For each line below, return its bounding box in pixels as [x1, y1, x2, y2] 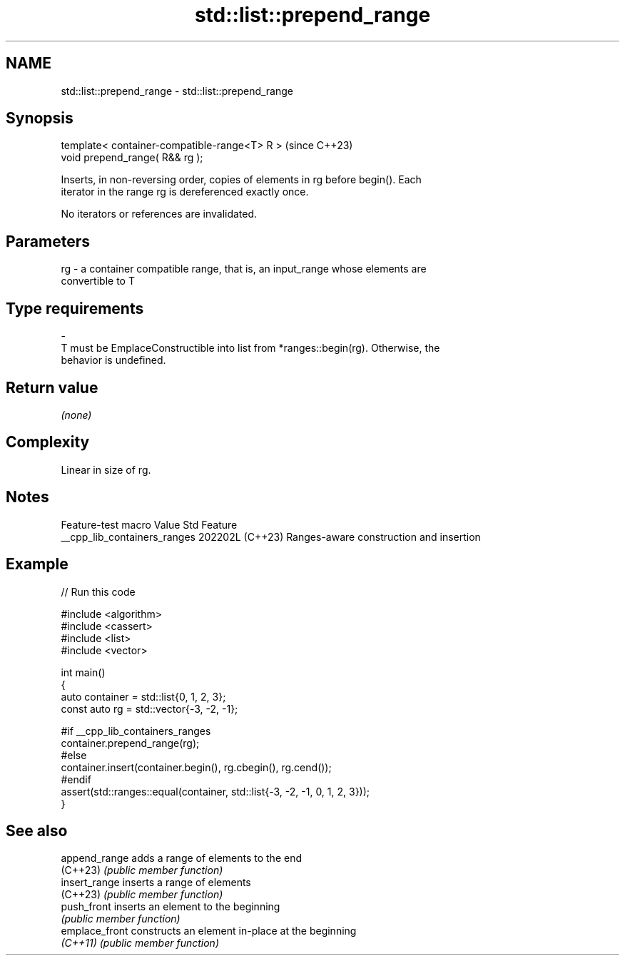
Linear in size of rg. [61, 463, 151, 476]
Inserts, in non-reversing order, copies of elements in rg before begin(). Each [61, 173, 422, 186]
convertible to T [61, 275, 135, 288]
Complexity [6, 433, 90, 452]
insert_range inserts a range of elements [61, 876, 251, 889]
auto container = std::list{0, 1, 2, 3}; [61, 690, 226, 703]
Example [6, 555, 68, 574]
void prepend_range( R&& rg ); [61, 151, 203, 164]
